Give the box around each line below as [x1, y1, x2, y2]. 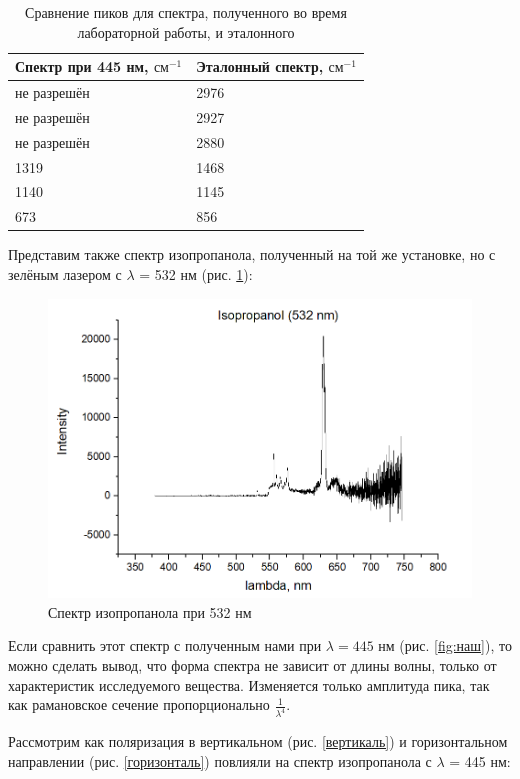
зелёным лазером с [8, 263, 122, 284]
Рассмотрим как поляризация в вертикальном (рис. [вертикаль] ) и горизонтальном [8, 731, 508, 752]
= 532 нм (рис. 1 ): [139, 263, 253, 284]
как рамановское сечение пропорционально [8, 694, 270, 715]
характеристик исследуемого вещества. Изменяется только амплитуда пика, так [8, 674, 490, 695]
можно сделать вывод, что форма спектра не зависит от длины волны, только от [8, 655, 497, 676]
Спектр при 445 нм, [15, 56, 149, 77]
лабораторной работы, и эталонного [77, 21, 295, 42]
